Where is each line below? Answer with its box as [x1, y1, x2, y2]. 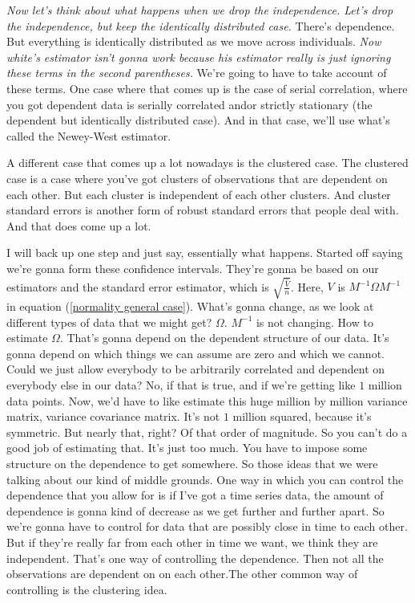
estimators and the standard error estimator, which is [6, 278, 269, 295]
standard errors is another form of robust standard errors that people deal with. [6, 202, 399, 218]
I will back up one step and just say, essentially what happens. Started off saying [6, 244, 403, 261]
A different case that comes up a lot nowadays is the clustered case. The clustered [6, 154, 409, 171]
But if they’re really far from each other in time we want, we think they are [6, 533, 378, 550]
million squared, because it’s [232, 408, 372, 425]
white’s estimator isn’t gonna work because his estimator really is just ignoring [6, 48, 391, 65]
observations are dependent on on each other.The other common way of [6, 565, 358, 582]
